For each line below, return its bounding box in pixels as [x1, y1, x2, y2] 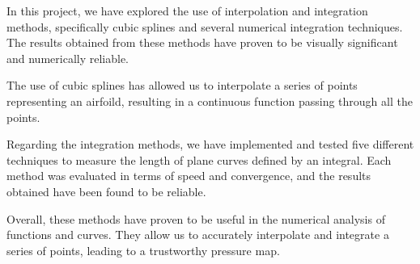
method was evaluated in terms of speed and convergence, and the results [6, 167, 371, 184]
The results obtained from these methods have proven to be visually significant [6, 34, 398, 51]
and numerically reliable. [6, 49, 129, 66]
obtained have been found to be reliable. [6, 182, 206, 199]
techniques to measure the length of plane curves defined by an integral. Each [6, 151, 392, 168]
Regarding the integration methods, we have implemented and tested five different [6, 136, 414, 153]
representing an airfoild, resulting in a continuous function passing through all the [6, 92, 413, 109]
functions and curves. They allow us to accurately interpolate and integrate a [6, 226, 389, 243]
